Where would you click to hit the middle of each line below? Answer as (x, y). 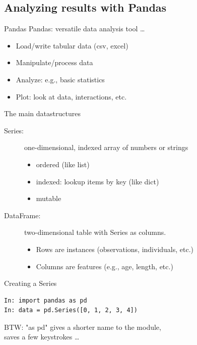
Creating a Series (30, 283)
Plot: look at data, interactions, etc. (71, 96)
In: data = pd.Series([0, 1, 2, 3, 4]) (71, 310)
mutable (49, 198)
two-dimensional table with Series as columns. (95, 232)
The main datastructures (42, 113)
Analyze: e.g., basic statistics (60, 79)
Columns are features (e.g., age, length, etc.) (105, 266)
